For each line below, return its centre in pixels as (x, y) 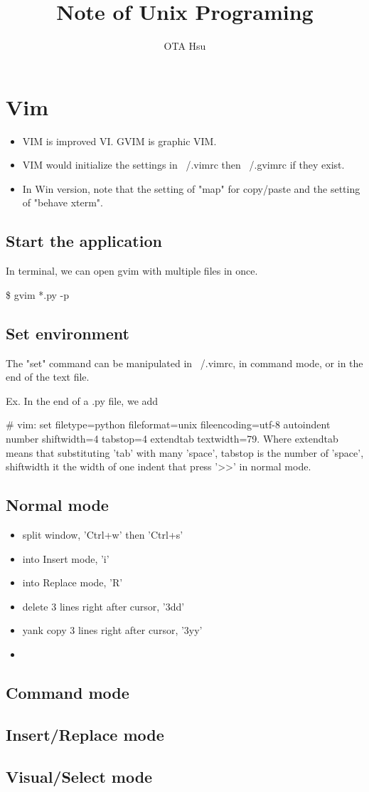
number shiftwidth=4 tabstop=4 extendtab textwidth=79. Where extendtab (172, 438)
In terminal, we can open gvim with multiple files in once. (132, 271)
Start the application (84, 241)
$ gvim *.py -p (38, 294)
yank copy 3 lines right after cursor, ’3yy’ (112, 630)
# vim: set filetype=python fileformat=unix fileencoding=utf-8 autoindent (168, 424)
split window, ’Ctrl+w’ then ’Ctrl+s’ (103, 534)
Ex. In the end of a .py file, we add (82, 400)
